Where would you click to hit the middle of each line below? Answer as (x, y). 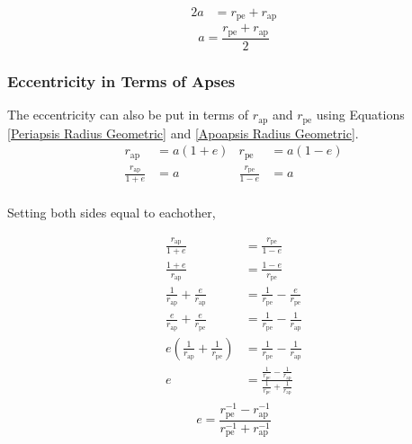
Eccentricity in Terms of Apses (121, 80)
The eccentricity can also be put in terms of (128, 115)
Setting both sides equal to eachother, (112, 213)
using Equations (360, 115)
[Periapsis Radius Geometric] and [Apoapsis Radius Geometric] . (183, 133)
